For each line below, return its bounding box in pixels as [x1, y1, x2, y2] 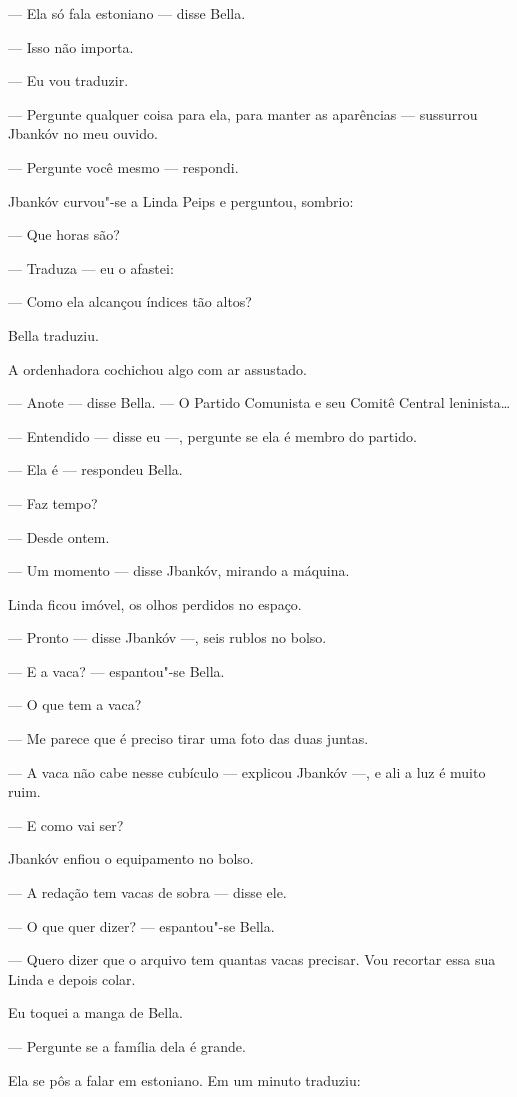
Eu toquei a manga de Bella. [8, 1002, 183, 1023]
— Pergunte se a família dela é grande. [8, 1036, 246, 1056]
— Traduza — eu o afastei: [8, 257, 174, 278]
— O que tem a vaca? [8, 694, 142, 715]
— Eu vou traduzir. [8, 70, 129, 91]
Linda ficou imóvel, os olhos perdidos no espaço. [8, 593, 302, 614]
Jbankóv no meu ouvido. [8, 123, 158, 144]
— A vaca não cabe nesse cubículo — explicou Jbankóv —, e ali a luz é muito [8, 761, 486, 782]
